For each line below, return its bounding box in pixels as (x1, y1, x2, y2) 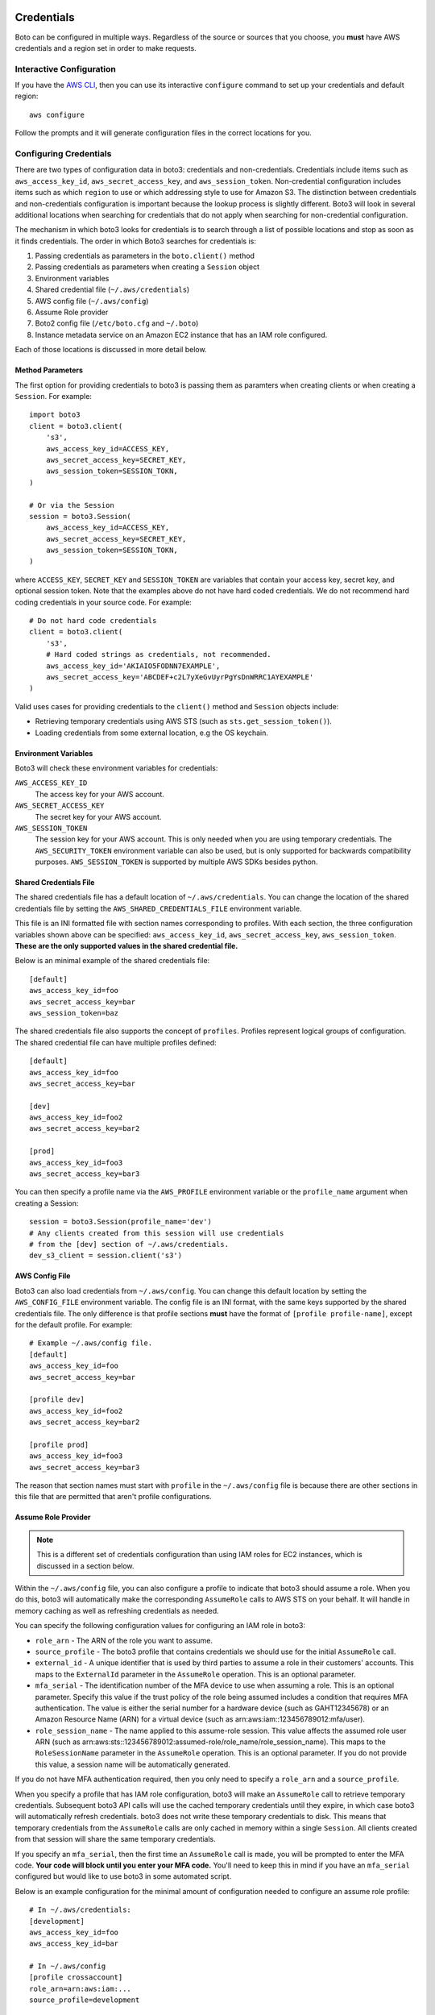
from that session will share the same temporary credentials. (14, 1834, 217, 1844)
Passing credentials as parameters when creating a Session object (35, 262, 259, 272)
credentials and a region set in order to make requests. (14, 43, 197, 52)
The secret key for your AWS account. (35, 812, 162, 821)
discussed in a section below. (36, 1560, 135, 1571)
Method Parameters (14, 365, 84, 375)
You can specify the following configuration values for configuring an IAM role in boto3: (14, 1621, 306, 1631)
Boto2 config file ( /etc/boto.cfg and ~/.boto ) (35, 318, 199, 328)
